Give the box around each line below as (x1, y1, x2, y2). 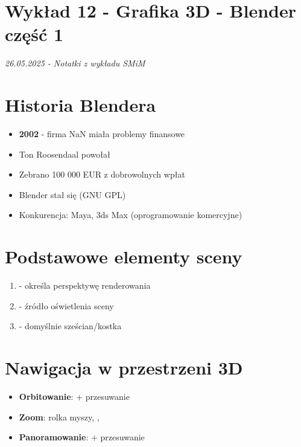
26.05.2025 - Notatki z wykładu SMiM (5, 57, 145, 69)
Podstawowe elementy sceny (5, 244, 242, 269)
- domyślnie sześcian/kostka (19, 320, 122, 332)
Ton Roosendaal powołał (19, 147, 110, 160)
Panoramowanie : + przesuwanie (19, 431, 145, 443)
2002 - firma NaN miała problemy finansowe (19, 127, 185, 140)
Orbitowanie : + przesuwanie (19, 390, 130, 403)
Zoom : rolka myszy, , (19, 410, 100, 423)
